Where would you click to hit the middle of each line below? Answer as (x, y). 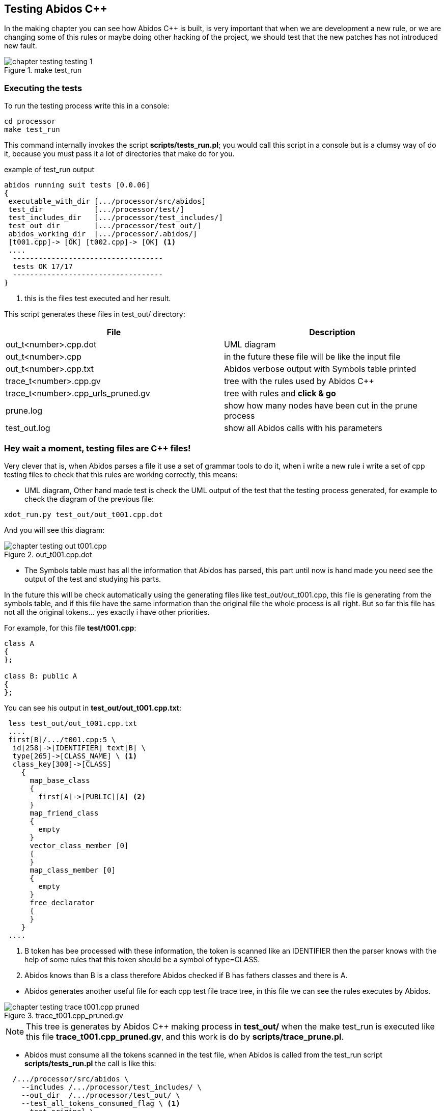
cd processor (30, 121)
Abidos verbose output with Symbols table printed (320, 369)
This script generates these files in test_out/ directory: (95, 314)
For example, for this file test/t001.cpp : (70, 628)
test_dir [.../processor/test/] (96, 210)
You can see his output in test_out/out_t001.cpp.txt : (93, 708)
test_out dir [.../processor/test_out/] (105, 226)
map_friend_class (64, 813)
